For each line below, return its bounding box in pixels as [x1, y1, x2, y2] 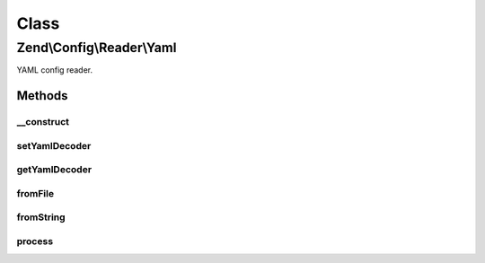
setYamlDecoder [16, 139, 92, 152]
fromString [16, 211, 66, 224]
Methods [16, 88, 68, 103]
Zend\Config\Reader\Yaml [16, 39, 177, 56]
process [16, 234, 54, 247]
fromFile [16, 187, 54, 199]
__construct [16, 116, 70, 128]
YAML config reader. [16, 65, 93, 75]
